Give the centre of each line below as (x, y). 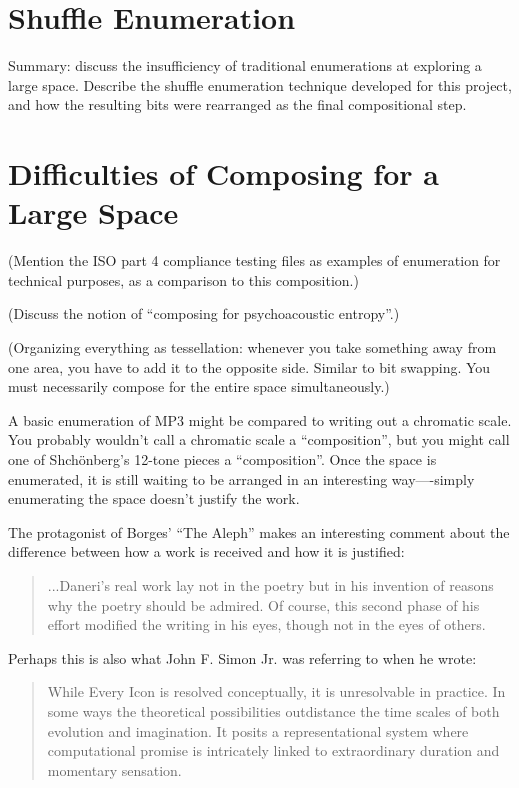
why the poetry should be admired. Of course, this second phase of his (263, 604)
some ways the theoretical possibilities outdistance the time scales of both (273, 710)
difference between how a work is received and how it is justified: (206, 551)
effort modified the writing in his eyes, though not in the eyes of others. (266, 624)
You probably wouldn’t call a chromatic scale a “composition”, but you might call (259, 439)
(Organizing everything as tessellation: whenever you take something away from (252, 347)
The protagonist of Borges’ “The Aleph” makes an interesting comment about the (259, 531)
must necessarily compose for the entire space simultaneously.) (199, 386)
